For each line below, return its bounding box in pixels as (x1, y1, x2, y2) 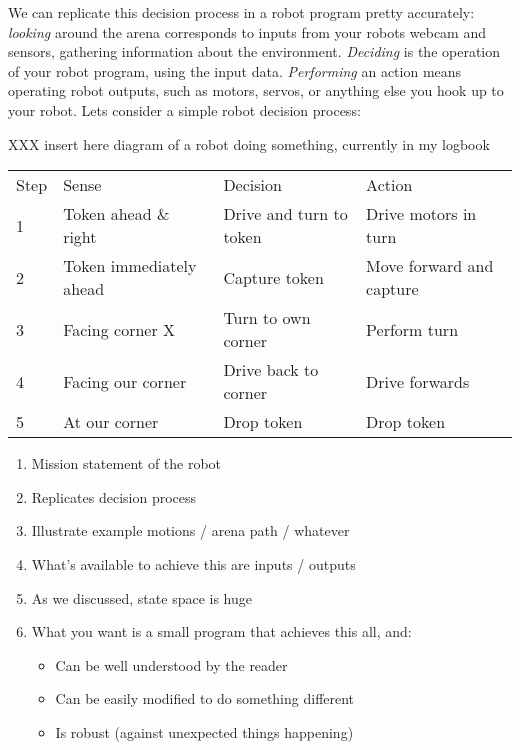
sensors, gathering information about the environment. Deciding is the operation (8, 41, 501, 62)
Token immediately (63, 254, 197, 278)
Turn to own (223, 306, 311, 330)
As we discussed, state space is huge (31, 587, 252, 608)
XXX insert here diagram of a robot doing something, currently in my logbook (8, 133, 490, 154)
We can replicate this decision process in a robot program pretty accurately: (8, 2, 475, 22)
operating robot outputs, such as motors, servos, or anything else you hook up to (8, 80, 504, 101)
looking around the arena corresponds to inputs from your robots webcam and (8, 21, 487, 42)
